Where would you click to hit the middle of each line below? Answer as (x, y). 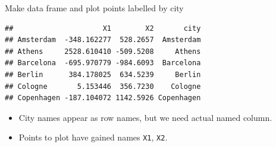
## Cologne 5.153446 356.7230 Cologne (103, 86)
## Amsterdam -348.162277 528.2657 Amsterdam (103, 40)
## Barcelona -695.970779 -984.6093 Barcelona (103, 63)
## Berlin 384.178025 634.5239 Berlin (103, 74)
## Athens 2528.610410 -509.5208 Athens (103, 51)
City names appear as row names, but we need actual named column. (145, 117)
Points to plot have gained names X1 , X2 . (93, 137)
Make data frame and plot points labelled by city (94, 8)
